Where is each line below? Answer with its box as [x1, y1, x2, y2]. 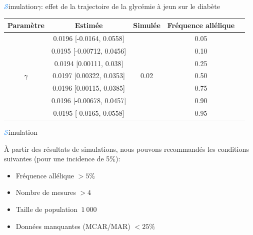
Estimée [74, 20, 103, 31]
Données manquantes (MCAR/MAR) [15, 220, 130, 231]
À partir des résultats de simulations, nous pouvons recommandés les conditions [4, 143, 249, 154]
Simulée [133, 20, 160, 31]
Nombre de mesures [15, 187, 76, 197]
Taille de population [15, 204, 77, 214]
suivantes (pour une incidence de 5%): [4, 153, 120, 164]
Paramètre [7, 20, 44, 31]
